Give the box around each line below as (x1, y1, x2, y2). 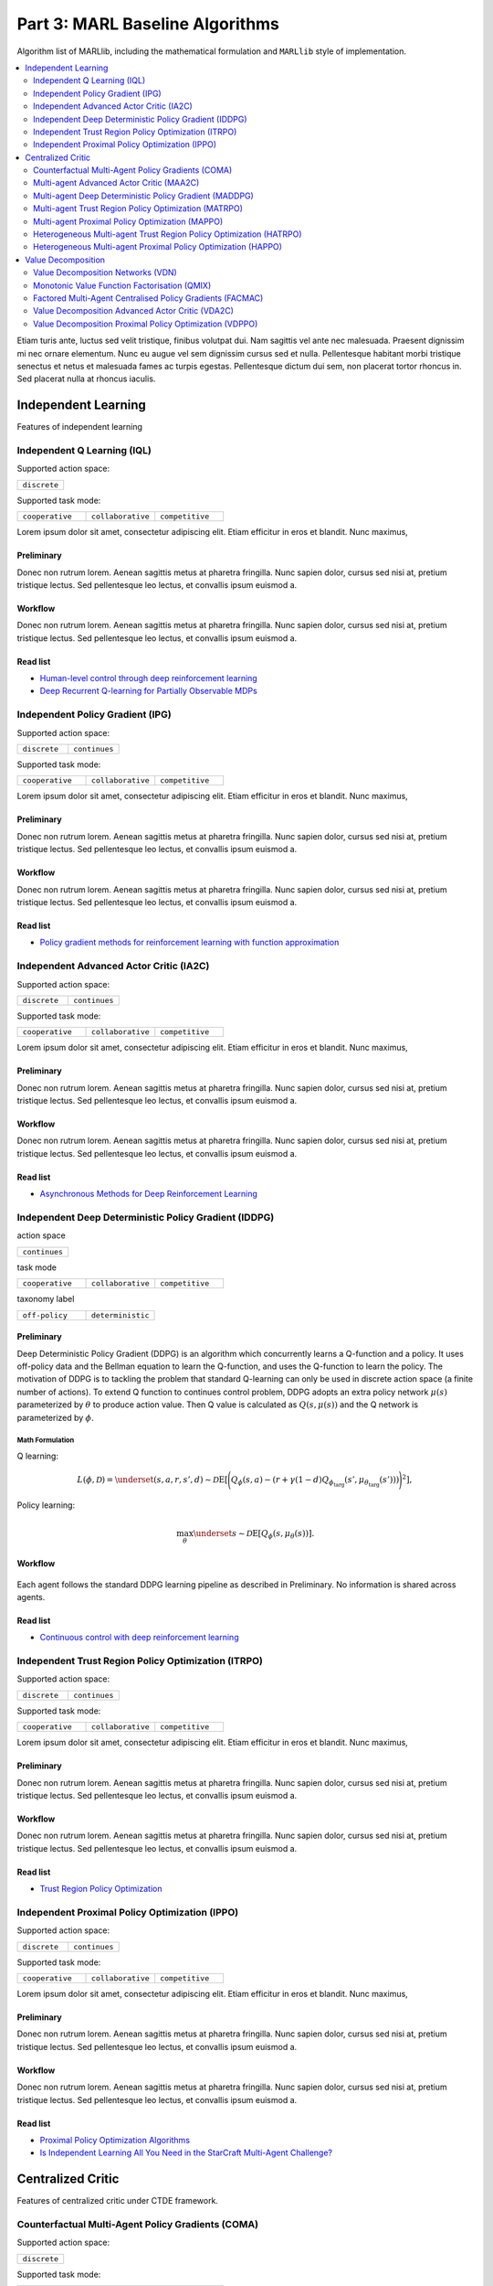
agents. (16, 1591, 46, 1602)
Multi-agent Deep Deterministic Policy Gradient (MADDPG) (33, 190, 255, 201)
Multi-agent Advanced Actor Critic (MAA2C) (33, 177, 200, 188)
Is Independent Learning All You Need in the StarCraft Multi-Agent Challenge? (39, 2147, 333, 2158)
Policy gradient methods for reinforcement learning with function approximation (39, 937, 340, 948)
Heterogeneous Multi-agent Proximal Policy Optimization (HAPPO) (33, 241, 283, 252)
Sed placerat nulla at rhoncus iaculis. (16, 373, 156, 384)
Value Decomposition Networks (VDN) (33, 267, 177, 278)
